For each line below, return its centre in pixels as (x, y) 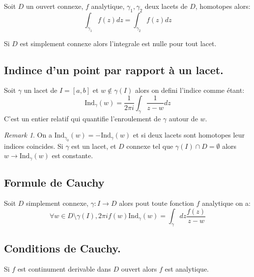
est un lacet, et (94, 146)
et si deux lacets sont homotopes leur (189, 135)
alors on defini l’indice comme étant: (190, 90)
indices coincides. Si (34, 146)
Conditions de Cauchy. (62, 248)
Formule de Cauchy (54, 182)
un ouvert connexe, (55, 6)
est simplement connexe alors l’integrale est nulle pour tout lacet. (118, 43)
